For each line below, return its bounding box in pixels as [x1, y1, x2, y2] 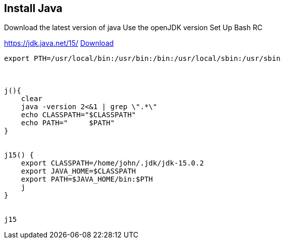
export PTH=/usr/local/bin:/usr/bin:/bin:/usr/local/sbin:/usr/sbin [4, 54, 280, 63]
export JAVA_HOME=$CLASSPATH [21, 167, 136, 176]
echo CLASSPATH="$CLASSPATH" [21, 111, 136, 119]
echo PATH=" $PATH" [21, 119, 115, 127]
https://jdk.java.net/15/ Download [4, 39, 114, 48]
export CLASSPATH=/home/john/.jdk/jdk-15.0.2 [21, 159, 204, 168]
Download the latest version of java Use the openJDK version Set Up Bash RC [4, 23, 263, 32]
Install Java [4, 2, 63, 15]
